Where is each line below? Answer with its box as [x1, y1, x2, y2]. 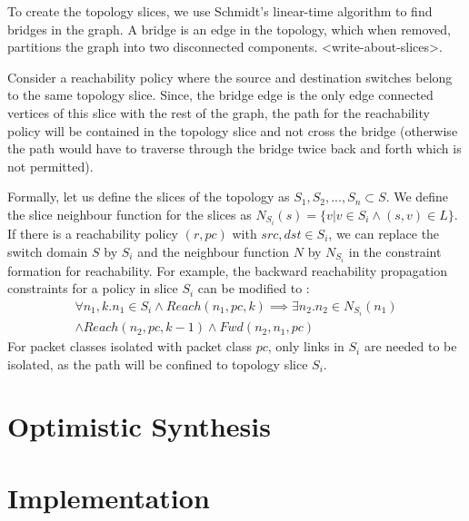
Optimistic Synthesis [7, 408, 271, 445]
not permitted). [7, 156, 94, 175]
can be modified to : [197, 279, 310, 298]
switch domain [7, 241, 88, 260]
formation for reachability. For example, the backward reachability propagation [7, 260, 447, 280]
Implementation [7, 478, 210, 516]
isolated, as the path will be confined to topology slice [7, 354, 308, 373]
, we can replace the [328, 224, 440, 243]
